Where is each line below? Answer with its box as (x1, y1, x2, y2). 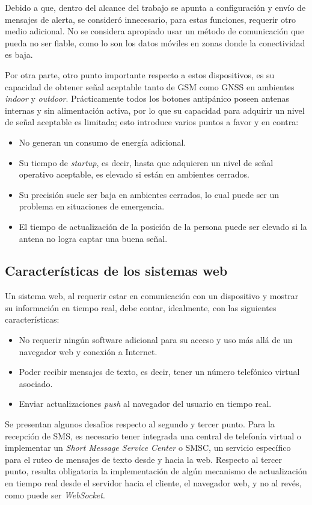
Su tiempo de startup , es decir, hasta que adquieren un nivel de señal (19, 156, 274, 169)
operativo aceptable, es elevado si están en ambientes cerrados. (19, 168, 249, 181)
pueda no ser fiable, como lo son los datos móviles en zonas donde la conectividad (5, 36, 305, 49)
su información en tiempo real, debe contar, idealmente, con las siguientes (5, 301, 277, 314)
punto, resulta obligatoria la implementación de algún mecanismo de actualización (5, 465, 307, 477)
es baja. (5, 48, 33, 61)
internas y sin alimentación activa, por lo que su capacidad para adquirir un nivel (5, 104, 305, 116)
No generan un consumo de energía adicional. (19, 135, 186, 148)
